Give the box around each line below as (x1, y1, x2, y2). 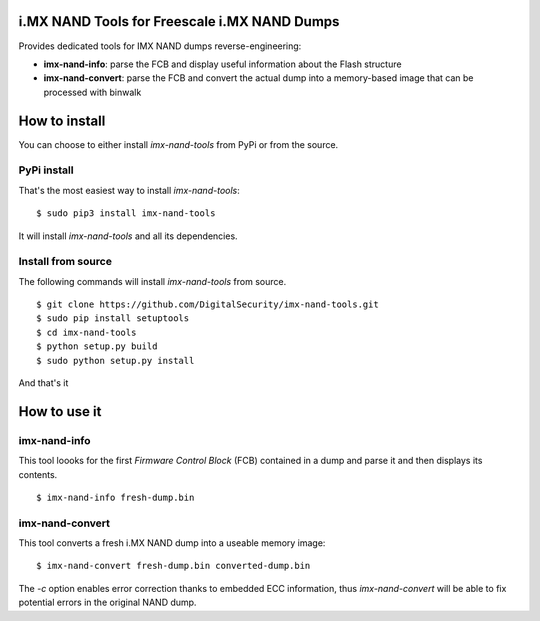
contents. (18, 468, 58, 480)
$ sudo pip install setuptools (36, 313, 190, 324)
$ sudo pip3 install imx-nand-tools (36, 208, 216, 219)
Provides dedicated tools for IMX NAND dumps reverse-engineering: (18, 40, 302, 52)
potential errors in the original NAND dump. (18, 596, 197, 609)
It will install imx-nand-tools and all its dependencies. (18, 230, 239, 242)
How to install (18, 112, 106, 129)
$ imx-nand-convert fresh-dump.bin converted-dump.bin (36, 560, 311, 572)
